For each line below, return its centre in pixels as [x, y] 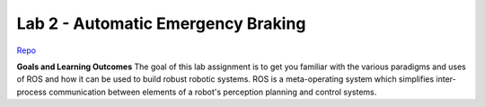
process [31, 92]
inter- [446, 79]
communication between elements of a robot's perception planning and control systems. [212, 92]
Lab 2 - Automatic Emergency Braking [161, 23]
